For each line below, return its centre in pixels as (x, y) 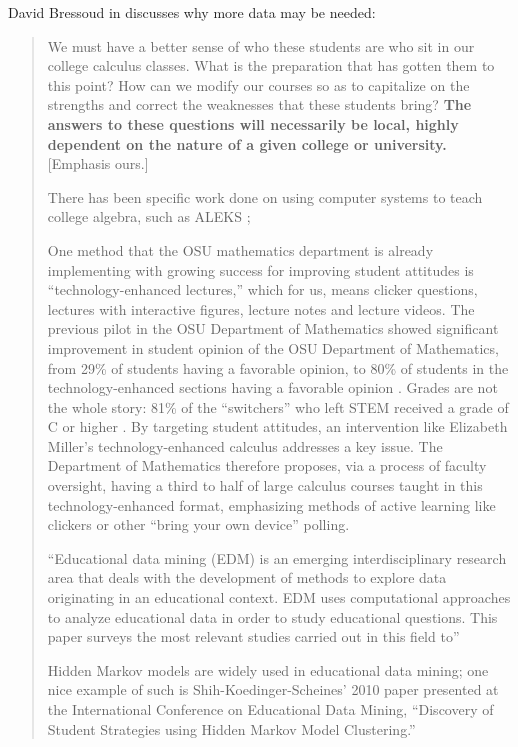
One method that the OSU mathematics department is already (240, 249)
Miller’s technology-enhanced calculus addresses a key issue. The (245, 445)
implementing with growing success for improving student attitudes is (260, 269)
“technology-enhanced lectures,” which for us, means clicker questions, (262, 289)
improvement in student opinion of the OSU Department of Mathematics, (273, 347)
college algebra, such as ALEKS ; (149, 216)
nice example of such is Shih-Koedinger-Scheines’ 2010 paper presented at (273, 689)
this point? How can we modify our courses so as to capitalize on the (258, 84)
